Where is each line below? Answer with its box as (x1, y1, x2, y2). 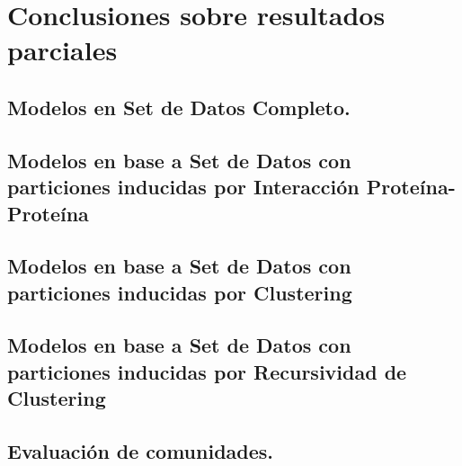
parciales (7, 31, 118, 68)
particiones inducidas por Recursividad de (7, 357, 407, 385)
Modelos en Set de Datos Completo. (7, 93, 351, 121)
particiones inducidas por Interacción (7, 173, 360, 201)
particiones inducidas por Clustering (7, 278, 352, 306)
